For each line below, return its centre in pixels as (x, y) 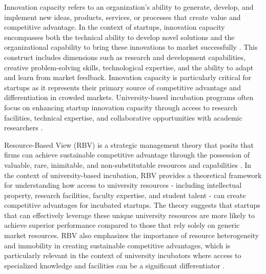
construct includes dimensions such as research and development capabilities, (125, 57)
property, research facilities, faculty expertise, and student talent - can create (125, 195)
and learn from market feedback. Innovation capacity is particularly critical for (128, 77)
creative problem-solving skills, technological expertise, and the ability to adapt (129, 67)
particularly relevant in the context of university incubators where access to (123, 255)
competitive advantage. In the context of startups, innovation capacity (115, 27)
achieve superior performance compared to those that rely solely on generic (122, 225)
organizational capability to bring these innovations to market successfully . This (131, 47)
